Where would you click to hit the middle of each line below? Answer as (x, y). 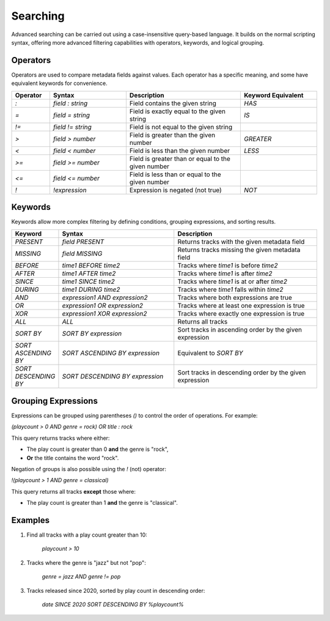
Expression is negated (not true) (176, 190)
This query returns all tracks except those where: (74, 491)
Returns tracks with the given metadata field (241, 242)
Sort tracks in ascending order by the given (240, 329)
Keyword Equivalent (273, 95)
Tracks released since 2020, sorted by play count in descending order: (116, 590)
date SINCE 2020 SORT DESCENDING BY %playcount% (113, 604)
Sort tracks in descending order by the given (242, 372)
